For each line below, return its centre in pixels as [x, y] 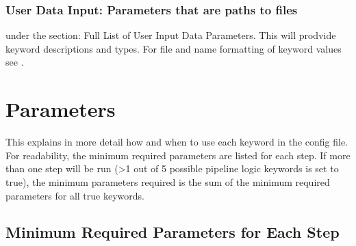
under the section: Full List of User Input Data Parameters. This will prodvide [171, 35]
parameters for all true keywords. [75, 195]
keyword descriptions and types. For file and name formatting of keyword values [174, 48]
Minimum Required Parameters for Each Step [173, 232]
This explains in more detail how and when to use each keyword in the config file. [177, 142]
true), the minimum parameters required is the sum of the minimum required [168, 181]
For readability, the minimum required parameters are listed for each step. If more [178, 155]
